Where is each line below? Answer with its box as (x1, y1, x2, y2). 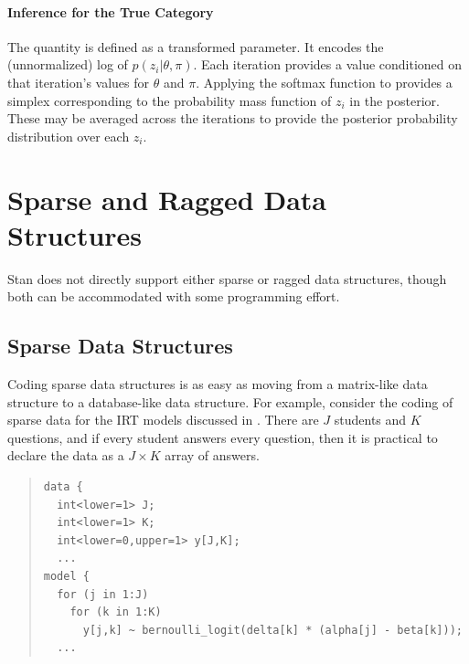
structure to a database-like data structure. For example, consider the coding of (7, 392, 453, 411)
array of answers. (165, 446, 260, 465)
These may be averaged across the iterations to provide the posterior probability (7, 109, 458, 128)
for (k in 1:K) (69, 606, 162, 619)
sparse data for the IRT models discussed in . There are (7, 410, 319, 429)
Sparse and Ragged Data (7, 180, 326, 217)
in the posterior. (349, 90, 440, 110)
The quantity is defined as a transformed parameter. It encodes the (7, 37, 384, 56)
